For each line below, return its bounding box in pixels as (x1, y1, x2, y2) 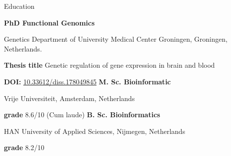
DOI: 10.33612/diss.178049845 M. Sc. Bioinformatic (4, 76, 171, 86)
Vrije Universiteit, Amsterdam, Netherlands (4, 93, 135, 103)
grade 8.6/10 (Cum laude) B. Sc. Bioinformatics (4, 109, 161, 120)
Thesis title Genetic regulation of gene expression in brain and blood (4, 60, 215, 70)
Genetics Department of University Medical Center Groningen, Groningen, (4, 34, 228, 44)
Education (4, 1, 35, 11)
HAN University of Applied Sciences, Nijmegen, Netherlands (4, 126, 185, 136)
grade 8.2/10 (4, 142, 45, 153)
